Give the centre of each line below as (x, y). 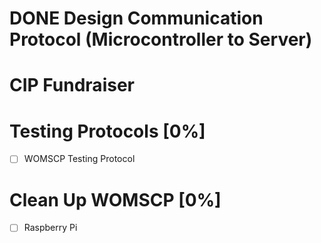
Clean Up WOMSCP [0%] (115, 199)
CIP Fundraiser (72, 85)
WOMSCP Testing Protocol (79, 159)
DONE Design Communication (136, 18)
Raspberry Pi (50, 228)
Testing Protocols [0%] (107, 131)
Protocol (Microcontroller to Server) (161, 39)
